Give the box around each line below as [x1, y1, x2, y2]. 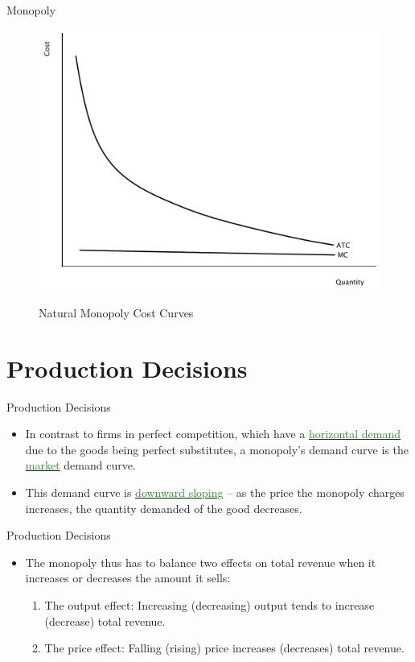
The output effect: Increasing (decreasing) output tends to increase [44, 597, 375, 614]
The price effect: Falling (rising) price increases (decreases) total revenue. [44, 639, 405, 656]
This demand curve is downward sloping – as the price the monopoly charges [25, 484, 405, 501]
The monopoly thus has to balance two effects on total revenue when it [25, 553, 376, 570]
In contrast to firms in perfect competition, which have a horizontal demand [25, 425, 401, 442]
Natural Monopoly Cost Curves [39, 304, 194, 321]
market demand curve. [25, 457, 136, 474]
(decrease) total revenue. [44, 612, 166, 629]
